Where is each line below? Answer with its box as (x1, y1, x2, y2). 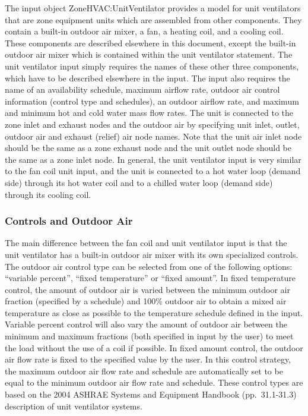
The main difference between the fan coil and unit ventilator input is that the (5, 237, 287, 249)
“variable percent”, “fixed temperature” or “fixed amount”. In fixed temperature (5, 272, 296, 284)
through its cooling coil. (5, 188, 91, 200)
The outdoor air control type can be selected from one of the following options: (5, 260, 293, 272)
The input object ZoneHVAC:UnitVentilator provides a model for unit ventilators (5, 2, 301, 14)
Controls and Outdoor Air (5, 213, 133, 228)
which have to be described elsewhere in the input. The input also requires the (5, 71, 290, 84)
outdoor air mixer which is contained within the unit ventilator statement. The (5, 48, 293, 61)
